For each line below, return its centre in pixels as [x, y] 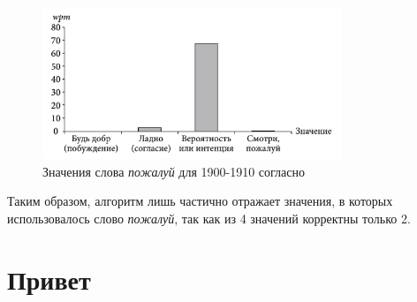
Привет [49, 279]
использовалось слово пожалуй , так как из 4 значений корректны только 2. [209, 218]
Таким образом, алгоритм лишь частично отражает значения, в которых [200, 201]
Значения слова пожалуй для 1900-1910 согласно [174, 171]
